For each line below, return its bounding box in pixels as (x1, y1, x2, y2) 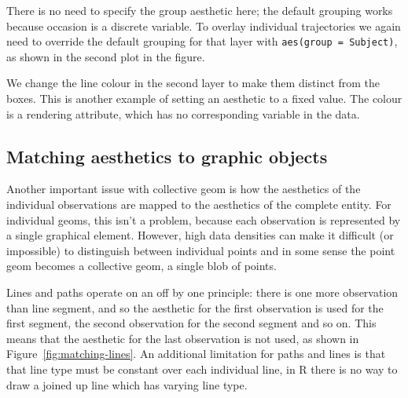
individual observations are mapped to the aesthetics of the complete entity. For (6, 196, 391, 213)
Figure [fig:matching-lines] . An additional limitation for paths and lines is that (6, 345, 386, 362)
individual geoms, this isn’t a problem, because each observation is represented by (6, 211, 401, 228)
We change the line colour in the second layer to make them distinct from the (6, 75, 380, 91)
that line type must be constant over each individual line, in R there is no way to (6, 360, 398, 377)
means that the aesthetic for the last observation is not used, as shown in (6, 330, 359, 346)
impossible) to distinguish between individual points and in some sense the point (6, 242, 395, 258)
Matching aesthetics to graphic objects (6, 144, 328, 168)
